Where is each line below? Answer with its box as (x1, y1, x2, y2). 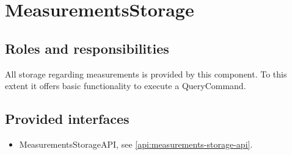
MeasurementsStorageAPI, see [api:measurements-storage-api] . (19, 137, 253, 150)
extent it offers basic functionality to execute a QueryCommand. (5, 79, 246, 92)
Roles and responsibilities (5, 38, 169, 57)
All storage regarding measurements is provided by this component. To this (5, 67, 287, 80)
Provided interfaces (5, 109, 130, 128)
